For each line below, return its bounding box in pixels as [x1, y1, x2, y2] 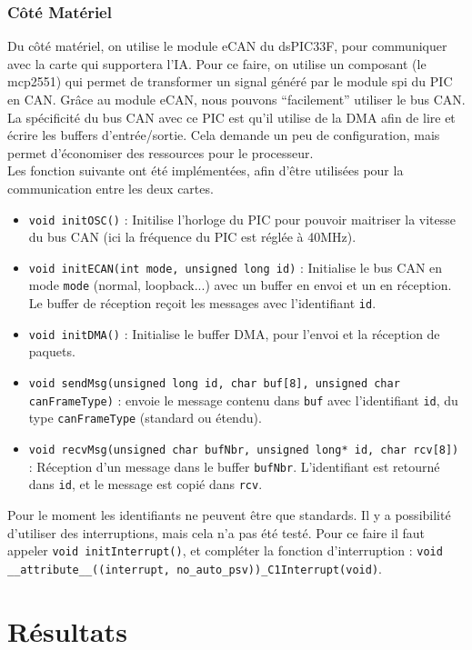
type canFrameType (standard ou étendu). [28, 408, 262, 427]
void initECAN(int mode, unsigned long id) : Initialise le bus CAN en [28, 257, 443, 276]
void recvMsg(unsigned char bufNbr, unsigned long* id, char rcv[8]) [28, 444, 459, 456]
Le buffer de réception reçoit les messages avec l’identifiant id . [28, 294, 377, 313]
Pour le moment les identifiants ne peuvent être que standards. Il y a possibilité [7, 505, 451, 524]
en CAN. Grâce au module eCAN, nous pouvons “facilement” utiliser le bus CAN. [7, 90, 466, 108]
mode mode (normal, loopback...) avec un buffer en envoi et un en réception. [28, 275, 452, 295]
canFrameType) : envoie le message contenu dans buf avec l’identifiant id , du [28, 390, 458, 409]
